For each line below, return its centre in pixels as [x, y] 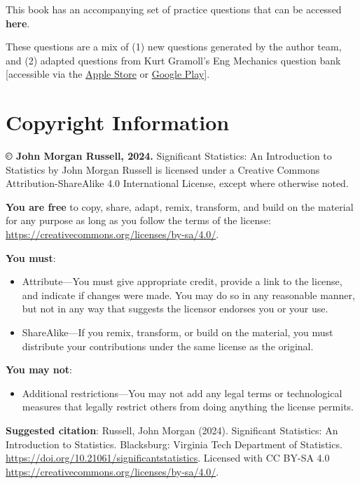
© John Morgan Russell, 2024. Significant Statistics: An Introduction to [169, 156]
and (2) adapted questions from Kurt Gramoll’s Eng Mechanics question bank [173, 60]
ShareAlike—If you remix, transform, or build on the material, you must [178, 332]
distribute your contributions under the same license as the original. [168, 346]
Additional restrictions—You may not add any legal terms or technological [182, 393]
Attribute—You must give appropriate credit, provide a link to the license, [182, 281]
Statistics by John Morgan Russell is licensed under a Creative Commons [163, 169]
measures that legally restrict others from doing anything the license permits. [188, 407]
